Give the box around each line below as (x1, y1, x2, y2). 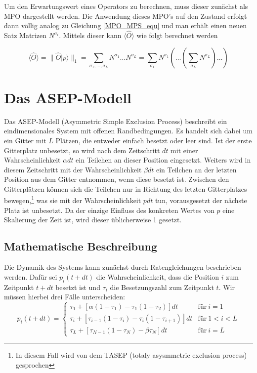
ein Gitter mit (4, 135, 46, 145)
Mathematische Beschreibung (4, 239, 157, 254)
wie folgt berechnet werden (136, 30, 218, 40)
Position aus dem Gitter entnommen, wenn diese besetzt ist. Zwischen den (4, 174, 229, 184)
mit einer (171, 145, 198, 155)
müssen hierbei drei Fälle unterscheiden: (4, 291, 125, 302)
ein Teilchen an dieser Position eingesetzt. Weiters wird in (76, 155, 251, 165)
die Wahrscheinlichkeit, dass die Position (96, 271, 219, 282)
